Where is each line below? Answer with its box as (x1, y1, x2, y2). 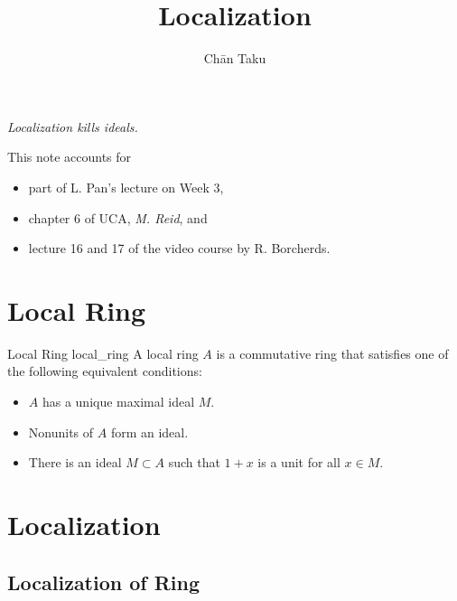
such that (168, 453, 220, 472)
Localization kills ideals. (7, 117, 138, 136)
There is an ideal (28, 453, 122, 472)
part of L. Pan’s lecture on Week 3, (28, 177, 224, 196)
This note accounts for (7, 147, 132, 166)
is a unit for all (257, 453, 340, 472)
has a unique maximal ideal (42, 392, 195, 410)
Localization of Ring (7, 568, 201, 596)
